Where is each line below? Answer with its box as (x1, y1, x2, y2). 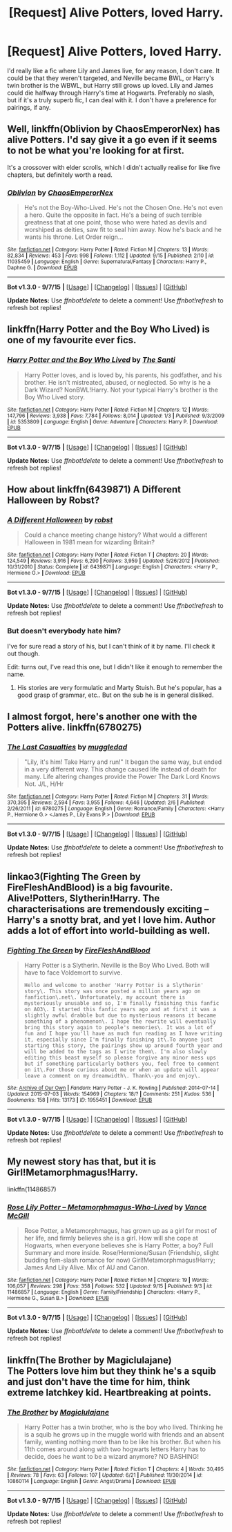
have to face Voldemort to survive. (23, 968, 123, 977)
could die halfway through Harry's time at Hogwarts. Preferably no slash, (7, 88, 215, 97)
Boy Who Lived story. (23, 392, 85, 401)
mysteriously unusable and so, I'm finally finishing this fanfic (23, 1000, 220, 1007)
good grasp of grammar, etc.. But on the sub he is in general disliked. (17, 691, 214, 699)
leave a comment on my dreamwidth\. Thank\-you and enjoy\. (23, 1073, 201, 1080)
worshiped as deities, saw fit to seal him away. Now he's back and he (23, 226, 222, 234)
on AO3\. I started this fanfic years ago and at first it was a (23, 1006, 216, 1013)
